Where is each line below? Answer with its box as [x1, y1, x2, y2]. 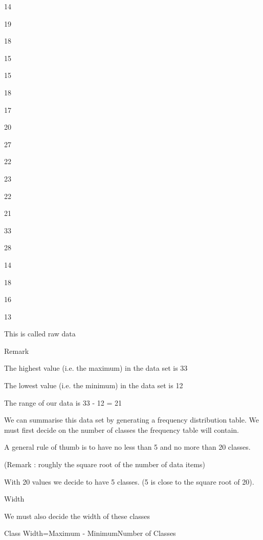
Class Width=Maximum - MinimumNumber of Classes [4, 528, 176, 538]
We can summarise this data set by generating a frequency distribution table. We [4, 414, 259, 425]
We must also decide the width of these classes [4, 510, 150, 521]
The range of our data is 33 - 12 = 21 [4, 397, 122, 408]
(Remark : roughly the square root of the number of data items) [4, 459, 205, 470]
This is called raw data [4, 328, 76, 339]
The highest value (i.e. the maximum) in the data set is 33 [4, 363, 188, 373]
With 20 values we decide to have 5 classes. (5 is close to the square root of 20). [4, 476, 254, 487]
